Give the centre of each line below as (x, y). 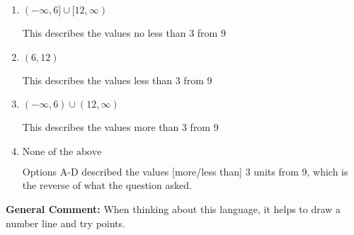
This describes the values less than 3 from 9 (117, 80)
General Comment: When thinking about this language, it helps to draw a (173, 208)
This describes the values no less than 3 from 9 (124, 33)
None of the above (62, 152)
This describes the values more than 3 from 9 (120, 127)
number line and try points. (65, 223)
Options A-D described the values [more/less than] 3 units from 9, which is (185, 171)
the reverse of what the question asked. (107, 185)
